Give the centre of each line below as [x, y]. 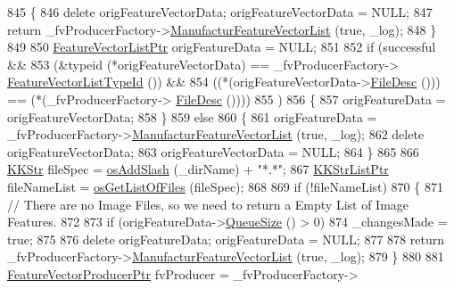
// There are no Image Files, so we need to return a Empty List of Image [208, 204]
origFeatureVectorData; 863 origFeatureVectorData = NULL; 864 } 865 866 [213, 151]
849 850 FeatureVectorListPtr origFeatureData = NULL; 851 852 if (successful [222, 47]
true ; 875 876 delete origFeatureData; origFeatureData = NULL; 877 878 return [226, 239]
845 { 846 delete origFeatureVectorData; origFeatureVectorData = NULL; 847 [220, 12]
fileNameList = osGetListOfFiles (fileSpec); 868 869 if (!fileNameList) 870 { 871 [225, 186]
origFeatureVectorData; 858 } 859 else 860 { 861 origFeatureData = [192, 116]
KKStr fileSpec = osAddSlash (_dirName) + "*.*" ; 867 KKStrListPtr [198, 169]
